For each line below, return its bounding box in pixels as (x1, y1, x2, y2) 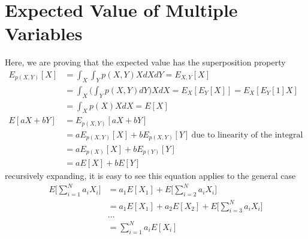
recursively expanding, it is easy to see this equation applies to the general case (5, 169, 296, 182)
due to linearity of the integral (191, 130, 303, 139)
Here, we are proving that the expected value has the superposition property (5, 56, 286, 68)
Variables (5, 21, 83, 46)
